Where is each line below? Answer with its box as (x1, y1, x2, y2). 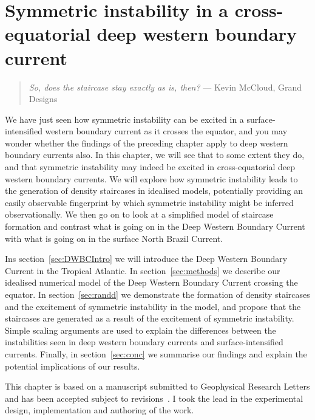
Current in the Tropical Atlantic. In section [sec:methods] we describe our (5, 264, 280, 277)
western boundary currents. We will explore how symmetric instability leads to (5, 172, 298, 185)
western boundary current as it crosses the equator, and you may (45, 125, 288, 137)
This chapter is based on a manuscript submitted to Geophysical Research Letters (5, 380, 310, 393)
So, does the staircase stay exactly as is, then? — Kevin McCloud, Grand (29, 80, 302, 93)
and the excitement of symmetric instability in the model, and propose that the (5, 300, 301, 312)
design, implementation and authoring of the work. (5, 404, 194, 416)
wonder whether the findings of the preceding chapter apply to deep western (5, 136, 288, 149)
